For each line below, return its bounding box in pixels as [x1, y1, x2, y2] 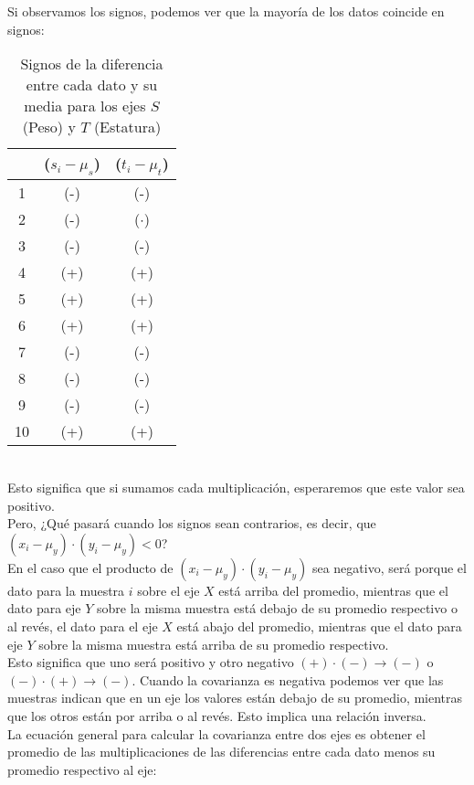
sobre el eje [137, 580, 200, 599]
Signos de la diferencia [20, 53, 163, 75]
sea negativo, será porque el [311, 557, 467, 577]
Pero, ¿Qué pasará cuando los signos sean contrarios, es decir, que [7, 514, 376, 533]
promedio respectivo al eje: [7, 759, 157, 779]
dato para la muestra [7, 580, 125, 599]
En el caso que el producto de [7, 557, 174, 577]
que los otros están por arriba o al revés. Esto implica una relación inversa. [7, 705, 427, 725]
